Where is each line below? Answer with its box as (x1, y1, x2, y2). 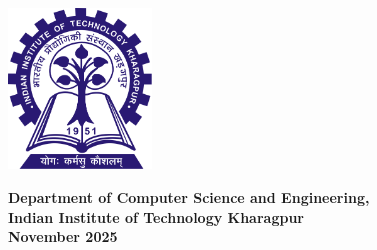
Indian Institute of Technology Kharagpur (8, 206, 304, 227)
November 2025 (8, 226, 118, 247)
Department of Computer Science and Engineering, (8, 186, 370, 207)
